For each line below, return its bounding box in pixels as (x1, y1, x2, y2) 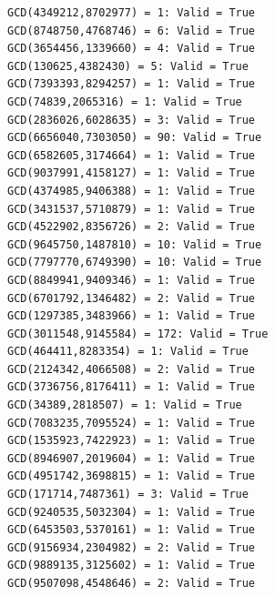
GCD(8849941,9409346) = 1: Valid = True (7, 273, 256, 287)
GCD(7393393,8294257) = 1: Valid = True (7, 77, 256, 91)
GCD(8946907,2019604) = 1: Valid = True (7, 451, 256, 465)
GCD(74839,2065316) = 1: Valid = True (7, 95, 242, 108)
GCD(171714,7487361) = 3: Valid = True (7, 488, 249, 501)
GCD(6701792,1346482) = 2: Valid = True (7, 291, 256, 305)
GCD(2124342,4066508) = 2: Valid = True (7, 362, 256, 376)
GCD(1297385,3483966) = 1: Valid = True (7, 309, 256, 323)
